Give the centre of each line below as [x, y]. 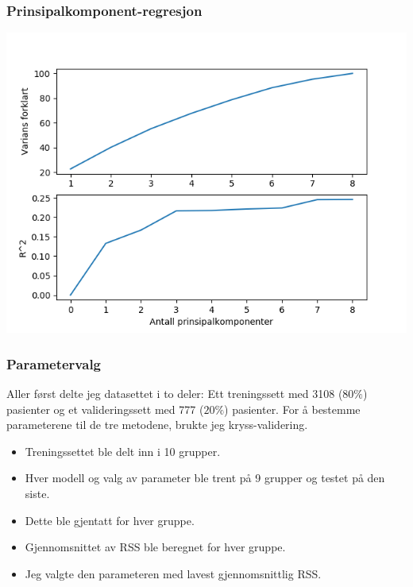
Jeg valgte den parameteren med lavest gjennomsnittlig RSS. [173, 573]
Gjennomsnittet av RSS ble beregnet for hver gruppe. [155, 547]
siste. [37, 493]
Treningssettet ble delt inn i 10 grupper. [123, 451]
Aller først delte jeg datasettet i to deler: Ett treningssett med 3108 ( [175, 394]
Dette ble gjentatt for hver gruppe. [110, 520]
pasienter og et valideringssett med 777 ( [105, 409]
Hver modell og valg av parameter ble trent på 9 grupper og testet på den [205, 478]
